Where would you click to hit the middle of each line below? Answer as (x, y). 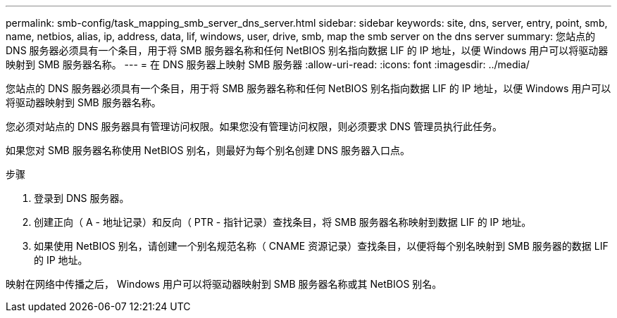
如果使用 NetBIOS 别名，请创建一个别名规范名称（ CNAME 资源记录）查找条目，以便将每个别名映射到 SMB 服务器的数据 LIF (321, 246)
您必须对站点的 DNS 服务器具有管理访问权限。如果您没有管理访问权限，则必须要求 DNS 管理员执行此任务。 (254, 126)
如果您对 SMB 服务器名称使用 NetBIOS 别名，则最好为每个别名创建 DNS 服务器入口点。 (208, 150)
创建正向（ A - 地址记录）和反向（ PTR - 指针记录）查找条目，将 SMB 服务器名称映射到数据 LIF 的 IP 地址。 (283, 222)
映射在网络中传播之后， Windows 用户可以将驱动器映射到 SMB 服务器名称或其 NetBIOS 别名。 (224, 284)
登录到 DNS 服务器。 (82, 198)
